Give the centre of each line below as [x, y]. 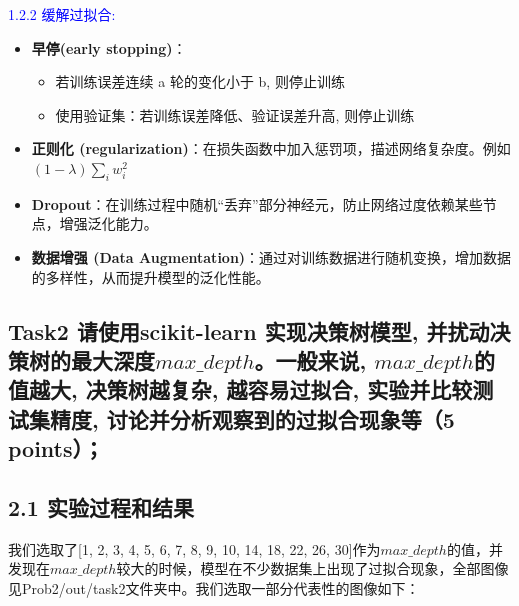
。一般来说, [310, 359]
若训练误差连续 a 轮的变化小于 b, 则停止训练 [200, 81]
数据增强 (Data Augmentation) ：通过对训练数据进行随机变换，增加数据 [271, 256]
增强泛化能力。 [108, 223]
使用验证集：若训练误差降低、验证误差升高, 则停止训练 [235, 114]
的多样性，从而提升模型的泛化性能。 [150, 276]
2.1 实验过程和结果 [101, 506]
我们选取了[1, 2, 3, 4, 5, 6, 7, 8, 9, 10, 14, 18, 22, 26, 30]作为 [194, 548]
